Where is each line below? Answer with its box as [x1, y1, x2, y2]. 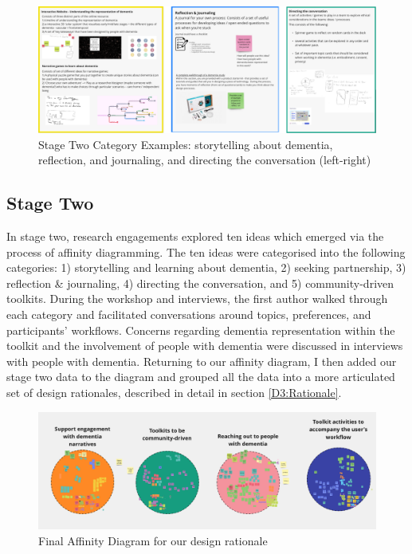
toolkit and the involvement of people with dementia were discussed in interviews [6, 337, 403, 354]
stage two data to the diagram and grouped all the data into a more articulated [6, 368, 395, 385]
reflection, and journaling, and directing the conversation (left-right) [38, 151, 371, 168]
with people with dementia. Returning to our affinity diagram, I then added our [6, 352, 397, 369]
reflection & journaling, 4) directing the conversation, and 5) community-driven [6, 274, 394, 291]
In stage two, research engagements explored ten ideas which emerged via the [6, 227, 384, 244]
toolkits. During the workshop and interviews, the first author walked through [6, 290, 388, 307]
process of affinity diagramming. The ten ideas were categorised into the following [6, 243, 406, 260]
